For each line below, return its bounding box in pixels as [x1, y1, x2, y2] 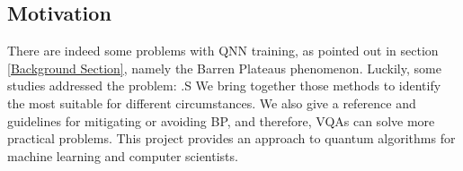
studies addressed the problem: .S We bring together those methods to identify [7, 76, 441, 95]
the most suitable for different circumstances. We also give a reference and [7, 93, 416, 112]
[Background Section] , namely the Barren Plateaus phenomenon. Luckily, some [7, 58, 441, 77]
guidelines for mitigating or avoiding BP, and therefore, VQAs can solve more [7, 111, 435, 130]
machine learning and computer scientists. [7, 146, 238, 165]
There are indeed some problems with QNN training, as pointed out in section [7, 41, 439, 60]
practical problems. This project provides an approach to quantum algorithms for [7, 129, 456, 148]
